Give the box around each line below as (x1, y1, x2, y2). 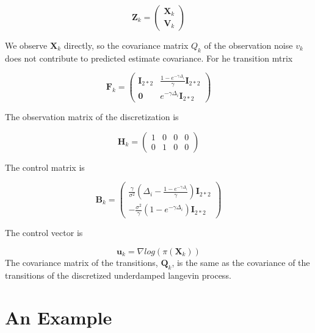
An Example (5, 304, 112, 329)
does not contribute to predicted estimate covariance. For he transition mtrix (5, 51, 293, 64)
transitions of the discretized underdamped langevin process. (5, 268, 231, 281)
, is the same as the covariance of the (172, 256, 310, 269)
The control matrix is (5, 160, 85, 173)
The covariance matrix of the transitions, (5, 256, 158, 269)
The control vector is (5, 226, 83, 239)
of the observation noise (204, 39, 293, 51)
